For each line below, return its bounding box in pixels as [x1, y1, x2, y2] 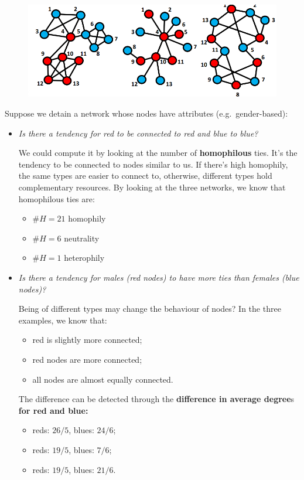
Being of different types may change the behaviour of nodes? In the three [18, 302, 281, 315]
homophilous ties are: [18, 192, 95, 205]
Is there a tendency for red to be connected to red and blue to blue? [18, 127, 258, 139]
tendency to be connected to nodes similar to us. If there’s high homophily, [18, 158, 288, 170]
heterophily [64, 251, 105, 264]
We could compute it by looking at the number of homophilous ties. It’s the [18, 147, 298, 159]
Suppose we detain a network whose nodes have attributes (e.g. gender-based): [5, 107, 288, 120]
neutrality [64, 232, 100, 244]
